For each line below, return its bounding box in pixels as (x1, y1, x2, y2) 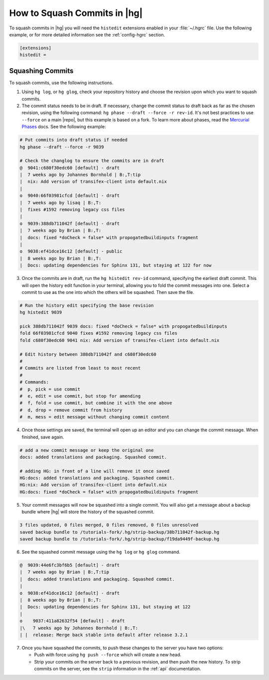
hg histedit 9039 (19, 309, 62, 315)
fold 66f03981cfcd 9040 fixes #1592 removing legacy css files (19, 330, 178, 336)
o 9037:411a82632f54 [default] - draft (19, 618, 125, 624)
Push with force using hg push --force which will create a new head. (34, 652, 182, 658)
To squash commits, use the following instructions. (9, 80, 114, 86)
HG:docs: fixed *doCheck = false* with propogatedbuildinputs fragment (19, 489, 199, 495)
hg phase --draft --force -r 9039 (19, 144, 104, 149)
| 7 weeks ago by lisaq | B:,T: (19, 200, 102, 205)
